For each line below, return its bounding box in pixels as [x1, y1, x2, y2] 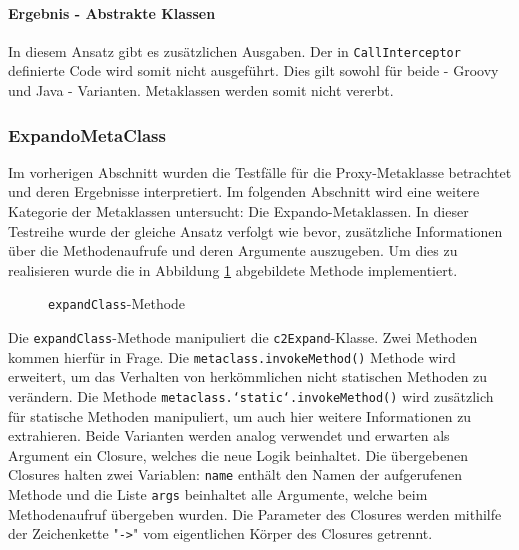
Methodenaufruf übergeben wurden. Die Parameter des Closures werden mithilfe [8, 503, 502, 524]
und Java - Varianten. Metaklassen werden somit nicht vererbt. [8, 80, 394, 101]
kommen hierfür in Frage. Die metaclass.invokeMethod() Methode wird [8, 346, 456, 367]
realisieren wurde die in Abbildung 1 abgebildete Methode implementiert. [8, 259, 458, 280]
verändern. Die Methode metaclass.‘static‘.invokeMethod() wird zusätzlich [8, 385, 494, 406]
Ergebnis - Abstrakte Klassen [8, 2, 216, 23]
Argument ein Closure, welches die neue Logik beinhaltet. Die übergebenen [8, 444, 468, 465]
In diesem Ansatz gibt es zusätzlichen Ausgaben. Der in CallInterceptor [8, 40, 461, 61]
